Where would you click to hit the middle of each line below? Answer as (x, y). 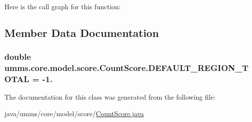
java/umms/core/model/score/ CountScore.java (74, 113)
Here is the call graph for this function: (63, 6)
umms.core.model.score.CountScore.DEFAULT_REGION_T (126, 68)
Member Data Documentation (82, 32)
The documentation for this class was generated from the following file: (110, 97)
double (18, 57)
